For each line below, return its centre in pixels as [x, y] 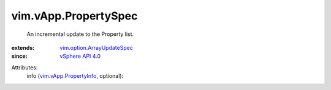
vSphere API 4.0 [80, 56]
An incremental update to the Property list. [80, 34]
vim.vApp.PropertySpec [74, 16]
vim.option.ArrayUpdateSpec [96, 47]
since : [19, 56]
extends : [23, 47]
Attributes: [25, 67]
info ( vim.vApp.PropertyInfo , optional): [75, 76]
